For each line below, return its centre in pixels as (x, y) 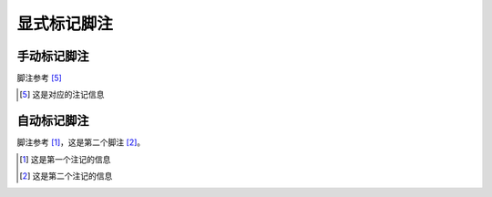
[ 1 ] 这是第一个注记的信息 (65, 159)
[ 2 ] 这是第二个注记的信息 (66, 176)
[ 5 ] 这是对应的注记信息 (62, 95)
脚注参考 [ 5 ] (40, 78)
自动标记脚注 (53, 121)
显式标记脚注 (65, 24)
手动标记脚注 (53, 56)
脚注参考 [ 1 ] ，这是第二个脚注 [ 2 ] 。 (81, 142)
